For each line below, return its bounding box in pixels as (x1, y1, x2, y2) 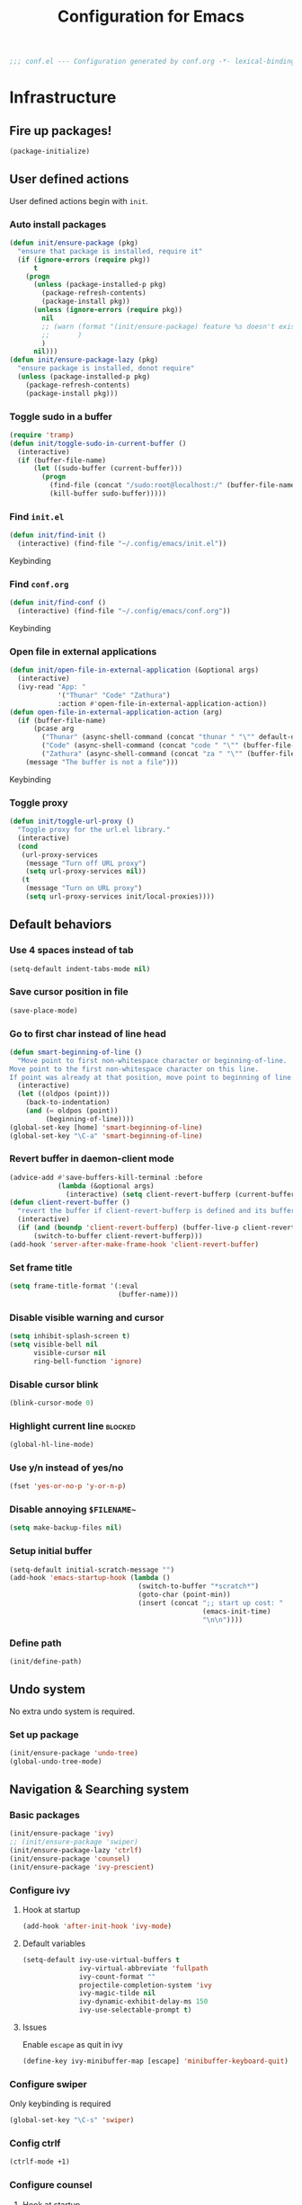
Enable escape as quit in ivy (22, 2040, 123, 2050)
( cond (17, 842, 39, 851)
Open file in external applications (9, 645, 157, 657)
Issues (22, 2022, 48, 2033)
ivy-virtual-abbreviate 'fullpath (79, 1963, 209, 1973)
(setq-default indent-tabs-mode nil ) (9, 964, 151, 973)
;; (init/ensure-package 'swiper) (9, 1837, 139, 1847)
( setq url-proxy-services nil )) (25, 867, 147, 876)
